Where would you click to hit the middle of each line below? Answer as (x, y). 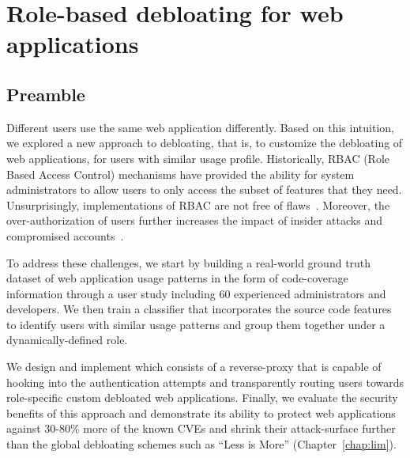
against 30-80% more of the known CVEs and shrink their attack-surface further (201, 428)
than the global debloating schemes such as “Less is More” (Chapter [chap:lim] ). (201, 444)
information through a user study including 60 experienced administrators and (196, 293)
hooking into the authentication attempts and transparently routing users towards (205, 382)
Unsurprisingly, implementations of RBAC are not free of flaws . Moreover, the (198, 204)
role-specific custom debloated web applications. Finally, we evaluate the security (202, 397)
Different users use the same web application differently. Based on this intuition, (200, 127)
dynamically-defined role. (67, 340)
